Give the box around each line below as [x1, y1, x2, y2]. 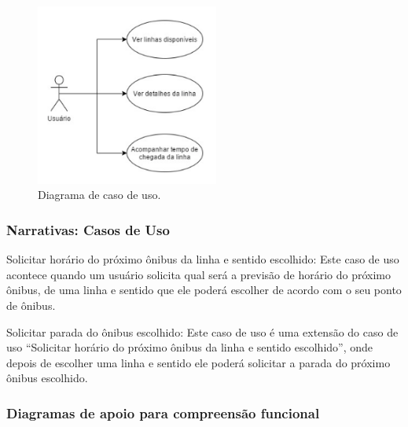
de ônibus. [6, 297, 56, 314]
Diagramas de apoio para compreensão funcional [6, 403, 320, 422]
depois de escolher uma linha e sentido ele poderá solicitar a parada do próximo [6, 354, 391, 370]
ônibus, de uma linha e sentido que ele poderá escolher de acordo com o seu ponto [6, 282, 402, 298]
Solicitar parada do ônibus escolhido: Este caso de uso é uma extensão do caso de [6, 323, 399, 340]
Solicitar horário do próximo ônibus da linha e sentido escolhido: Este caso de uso [6, 251, 399, 267]
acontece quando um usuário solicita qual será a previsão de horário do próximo [6, 266, 391, 282]
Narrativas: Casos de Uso [6, 219, 170, 239]
